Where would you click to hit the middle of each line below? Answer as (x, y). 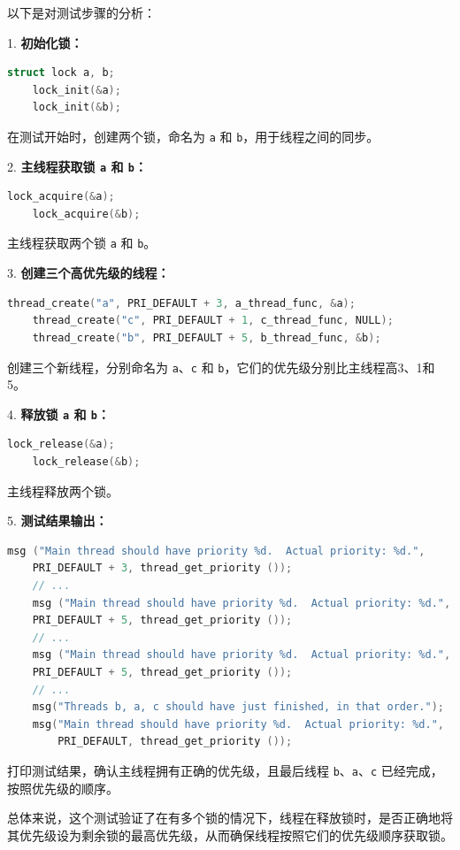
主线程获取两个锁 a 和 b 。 (82, 243)
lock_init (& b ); (77, 107)
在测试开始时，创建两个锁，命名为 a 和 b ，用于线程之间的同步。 (193, 136)
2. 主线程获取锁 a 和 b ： (77, 166)
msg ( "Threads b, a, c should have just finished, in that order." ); (238, 707)
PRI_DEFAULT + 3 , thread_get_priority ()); (162, 568)
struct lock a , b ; (61, 73)
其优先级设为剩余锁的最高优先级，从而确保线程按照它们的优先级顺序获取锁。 (230, 835)
